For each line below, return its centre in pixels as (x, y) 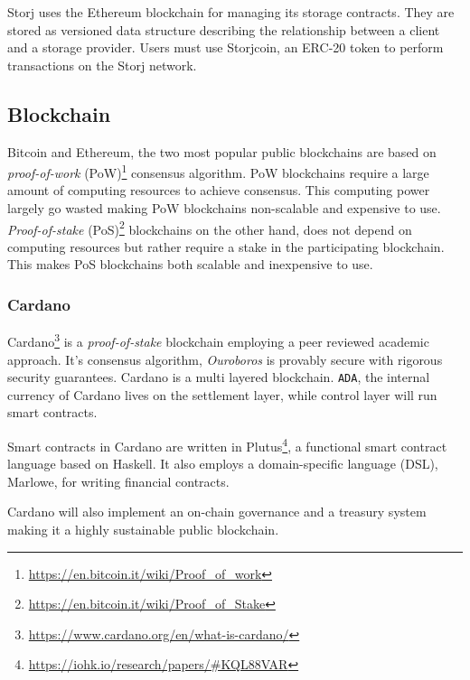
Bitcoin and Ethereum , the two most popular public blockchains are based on (222, 151)
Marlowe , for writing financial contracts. (118, 481)
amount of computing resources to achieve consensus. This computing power (219, 190)
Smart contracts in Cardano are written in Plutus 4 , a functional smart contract (227, 444)
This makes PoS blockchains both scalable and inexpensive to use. (190, 264)
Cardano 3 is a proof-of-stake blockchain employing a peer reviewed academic (218, 340)
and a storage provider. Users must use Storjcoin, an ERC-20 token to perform (226, 47)
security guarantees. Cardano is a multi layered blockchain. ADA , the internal (219, 377)
